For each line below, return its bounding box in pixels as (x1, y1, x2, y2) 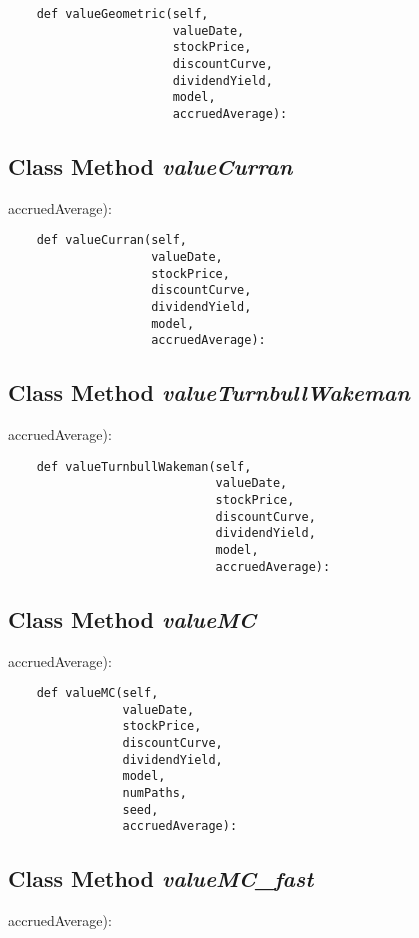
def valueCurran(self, (36, 233, 187, 248)
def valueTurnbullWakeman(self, (36, 459, 252, 474)
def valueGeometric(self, (36, 7, 209, 21)
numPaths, (122, 786, 187, 801)
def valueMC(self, (36, 686, 159, 701)
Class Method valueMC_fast (8, 863, 314, 894)
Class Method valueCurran (8, 150, 293, 181)
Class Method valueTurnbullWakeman (8, 377, 410, 408)
